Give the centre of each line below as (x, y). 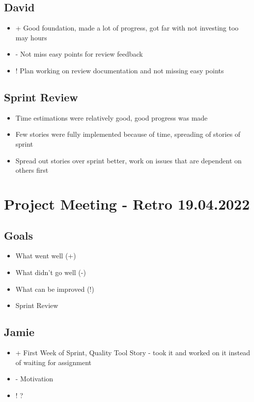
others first (32, 170)
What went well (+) (46, 256)
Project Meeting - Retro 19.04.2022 (127, 203)
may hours (31, 37)
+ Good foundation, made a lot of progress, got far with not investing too (127, 28)
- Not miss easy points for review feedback (79, 54)
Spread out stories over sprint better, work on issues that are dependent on (128, 160)
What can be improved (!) (55, 289)
